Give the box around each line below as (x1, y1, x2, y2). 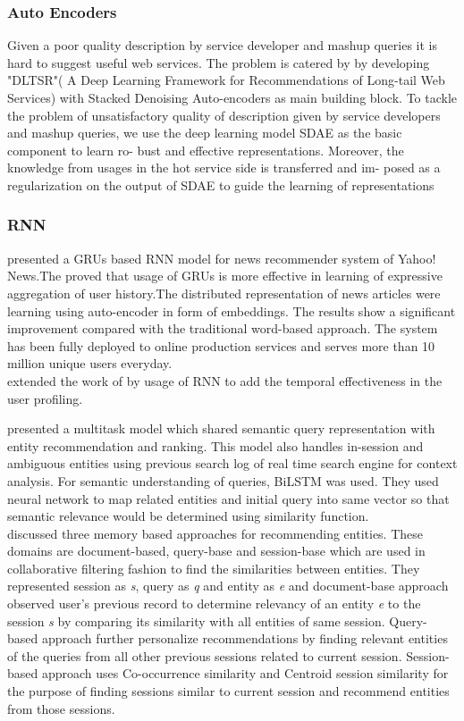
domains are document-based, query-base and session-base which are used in (7, 541, 426, 560)
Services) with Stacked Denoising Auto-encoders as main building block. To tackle (7, 88, 458, 106)
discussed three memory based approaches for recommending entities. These (7, 524, 424, 542)
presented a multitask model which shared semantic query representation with (7, 419, 435, 438)
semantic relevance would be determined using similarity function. (7, 507, 369, 525)
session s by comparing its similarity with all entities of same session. (7, 611, 385, 630)
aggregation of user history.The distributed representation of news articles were (7, 283, 441, 302)
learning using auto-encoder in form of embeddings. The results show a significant (7, 301, 456, 320)
